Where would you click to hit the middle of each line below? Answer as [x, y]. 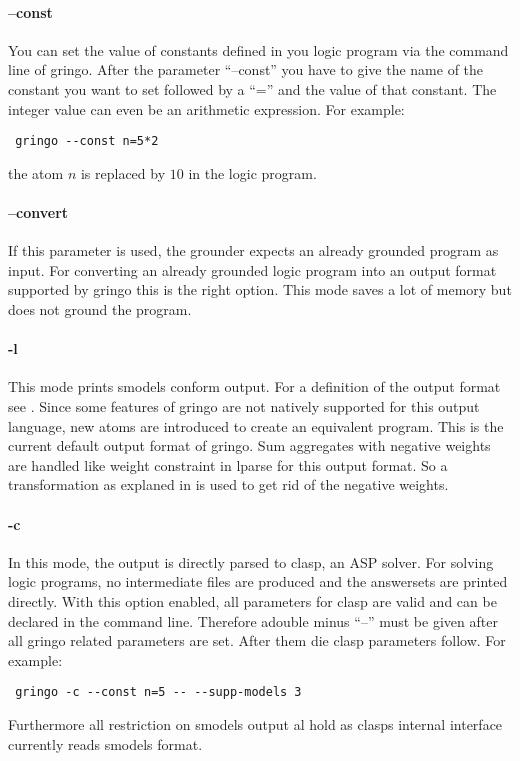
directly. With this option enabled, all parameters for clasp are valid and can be [252, 600]
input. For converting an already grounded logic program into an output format [252, 269]
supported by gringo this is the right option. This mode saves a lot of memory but [260, 289]
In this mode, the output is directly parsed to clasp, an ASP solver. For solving [251, 561]
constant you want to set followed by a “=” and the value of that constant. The [252, 88]
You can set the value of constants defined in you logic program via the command [258, 49]
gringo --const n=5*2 [87, 141]
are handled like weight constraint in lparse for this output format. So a [228, 464]
